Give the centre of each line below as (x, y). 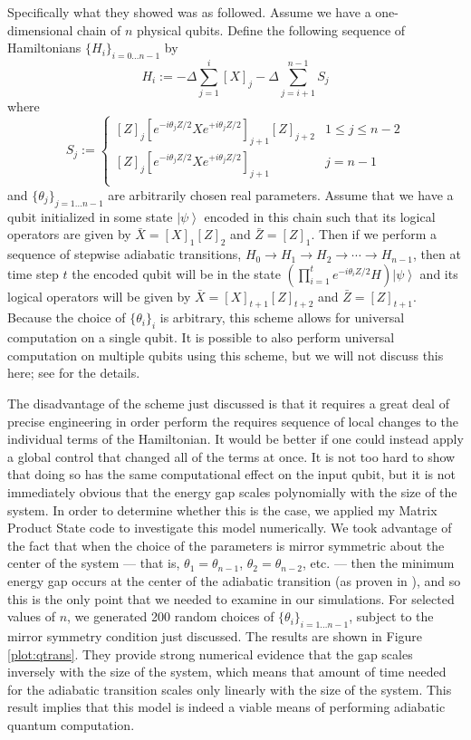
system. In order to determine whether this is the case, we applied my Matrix (222, 509)
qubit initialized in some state (90, 216)
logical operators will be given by (99, 296)
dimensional (40, 29)
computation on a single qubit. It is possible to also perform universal (201, 337)
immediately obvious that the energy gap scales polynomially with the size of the (232, 492)
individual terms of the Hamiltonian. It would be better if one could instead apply (235, 439)
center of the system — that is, (94, 563)
